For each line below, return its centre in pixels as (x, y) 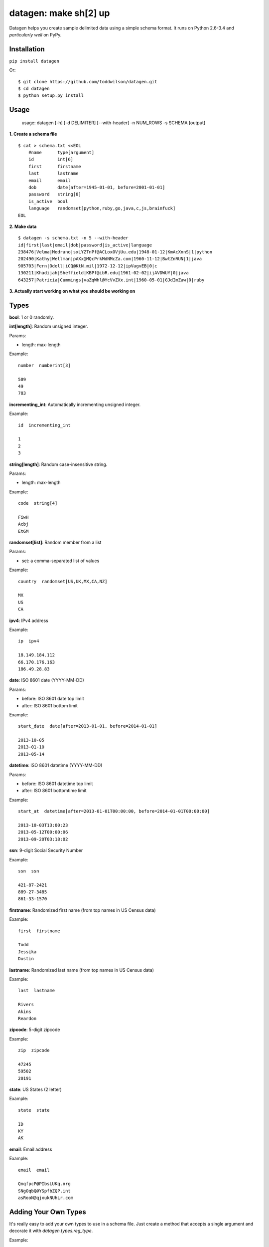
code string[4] (38, 503)
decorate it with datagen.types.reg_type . (51, 1231)
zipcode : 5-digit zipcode (35, 1030)
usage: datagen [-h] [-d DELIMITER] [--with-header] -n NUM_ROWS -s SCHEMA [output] (114, 123)
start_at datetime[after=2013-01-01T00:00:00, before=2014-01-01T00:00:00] (114, 811)
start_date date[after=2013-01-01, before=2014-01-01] (88, 726)
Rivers (26, 1005)
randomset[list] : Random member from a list (55, 542)
